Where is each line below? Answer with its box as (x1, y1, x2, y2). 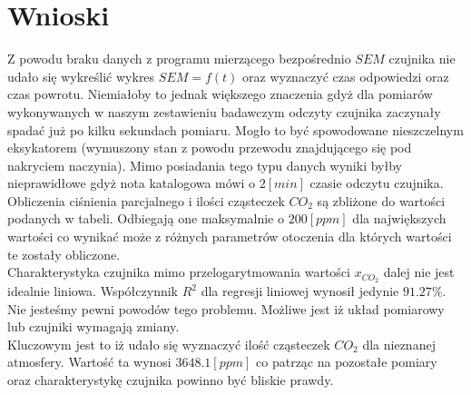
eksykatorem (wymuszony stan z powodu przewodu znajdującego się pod (7, 138, 412, 157)
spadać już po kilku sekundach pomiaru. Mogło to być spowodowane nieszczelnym (7, 120, 464, 139)
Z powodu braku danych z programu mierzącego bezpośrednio (7, 49, 351, 68)
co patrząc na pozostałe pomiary (256, 352, 437, 371)
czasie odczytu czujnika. (309, 173, 444, 193)
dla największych (352, 209, 446, 228)
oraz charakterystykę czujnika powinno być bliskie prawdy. (7, 370, 334, 390)
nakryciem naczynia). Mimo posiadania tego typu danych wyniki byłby (7, 155, 402, 174)
